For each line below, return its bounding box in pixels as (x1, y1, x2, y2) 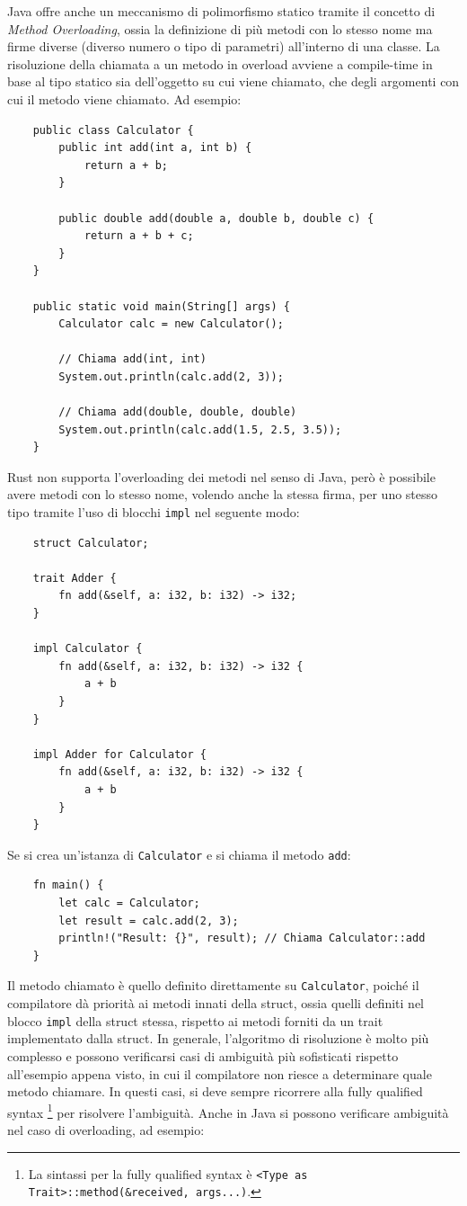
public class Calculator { (32, 123, 194, 137)
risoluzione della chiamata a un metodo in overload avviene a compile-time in (7, 54, 433, 73)
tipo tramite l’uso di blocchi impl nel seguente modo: (7, 503, 300, 522)
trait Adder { (32, 571, 117, 585)
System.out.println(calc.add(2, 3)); (58, 370, 284, 383)
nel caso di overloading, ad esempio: (7, 1120, 205, 1139)
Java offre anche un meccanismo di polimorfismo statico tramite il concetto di (7, 2, 436, 20)
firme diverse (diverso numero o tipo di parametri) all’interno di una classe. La (7, 37, 440, 56)
